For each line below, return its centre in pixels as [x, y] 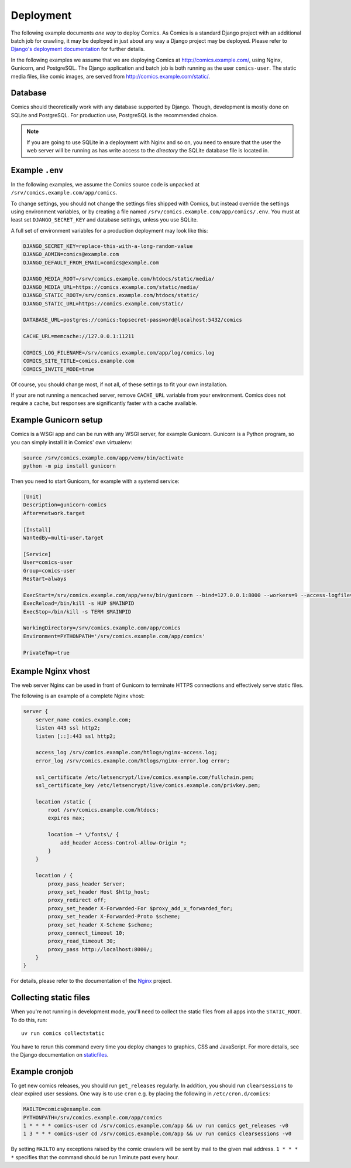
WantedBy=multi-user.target [63, 538]
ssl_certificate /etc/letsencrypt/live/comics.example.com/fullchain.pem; [145, 777]
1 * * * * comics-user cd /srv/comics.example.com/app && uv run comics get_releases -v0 [156, 1126]
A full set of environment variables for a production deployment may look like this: [109, 230]
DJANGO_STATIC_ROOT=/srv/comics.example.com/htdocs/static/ [111, 295]
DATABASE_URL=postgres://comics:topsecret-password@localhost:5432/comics [133, 320]
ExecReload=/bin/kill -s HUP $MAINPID [79, 603]
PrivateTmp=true [47, 653]
